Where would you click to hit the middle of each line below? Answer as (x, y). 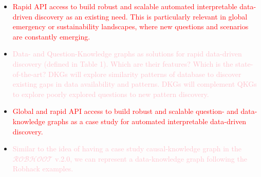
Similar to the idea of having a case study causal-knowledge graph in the (127, 149)
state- (244, 63)
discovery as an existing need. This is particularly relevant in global (141, 16)
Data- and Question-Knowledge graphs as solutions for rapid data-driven (127, 54)
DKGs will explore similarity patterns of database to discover (145, 74)
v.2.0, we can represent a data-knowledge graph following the (151, 158)
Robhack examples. (43, 169)
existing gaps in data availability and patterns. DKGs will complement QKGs (135, 84)
